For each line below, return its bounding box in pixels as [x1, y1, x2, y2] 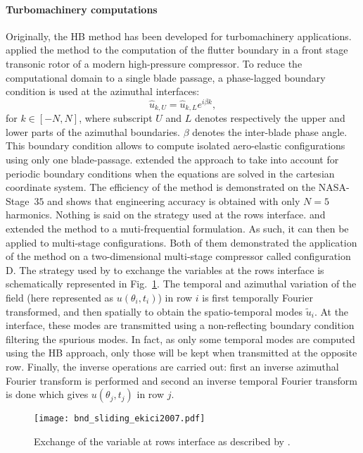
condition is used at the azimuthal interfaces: [6, 84, 200, 99]
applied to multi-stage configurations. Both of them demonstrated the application [6, 235, 357, 249]
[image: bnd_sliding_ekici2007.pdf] [34, 414, 205, 424]
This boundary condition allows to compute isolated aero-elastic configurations [6, 138, 345, 153]
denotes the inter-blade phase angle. [192, 124, 348, 139]
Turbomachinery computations [6, 1, 158, 16]
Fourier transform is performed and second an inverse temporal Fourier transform [6, 373, 357, 387]
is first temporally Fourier [202, 290, 313, 305]
